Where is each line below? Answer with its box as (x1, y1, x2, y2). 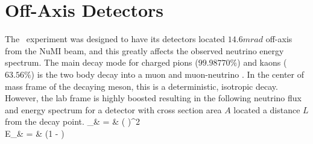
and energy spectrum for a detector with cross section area (5, 103, 222, 116)
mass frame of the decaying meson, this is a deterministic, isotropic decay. (5, 80, 278, 92)
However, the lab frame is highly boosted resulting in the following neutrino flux (5, 92, 302, 104)
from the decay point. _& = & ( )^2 (5, 115, 141, 128)
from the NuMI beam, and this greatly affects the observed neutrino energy (5, 44, 284, 57)
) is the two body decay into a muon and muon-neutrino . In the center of (31, 67, 305, 80)
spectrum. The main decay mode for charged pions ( (5, 56, 198, 69)
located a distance (233, 103, 300, 116)
